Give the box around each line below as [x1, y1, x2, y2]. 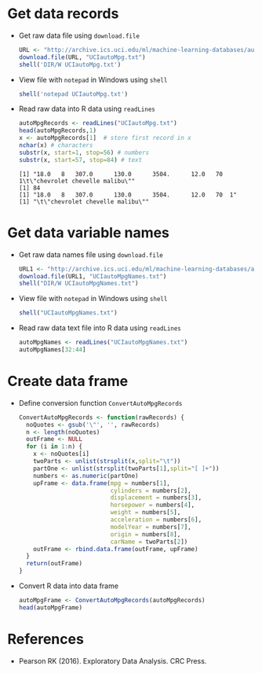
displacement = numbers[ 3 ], [110, 494, 202, 502]
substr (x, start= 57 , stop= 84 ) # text [18, 156, 143, 164]
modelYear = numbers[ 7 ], [110, 523, 191, 531]
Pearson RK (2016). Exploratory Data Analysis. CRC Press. [18, 656, 207, 665]
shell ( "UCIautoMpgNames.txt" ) [18, 309, 118, 317]
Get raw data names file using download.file [18, 249, 164, 259]
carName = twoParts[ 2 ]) [110, 538, 188, 546]
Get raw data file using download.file [18, 31, 140, 40]
